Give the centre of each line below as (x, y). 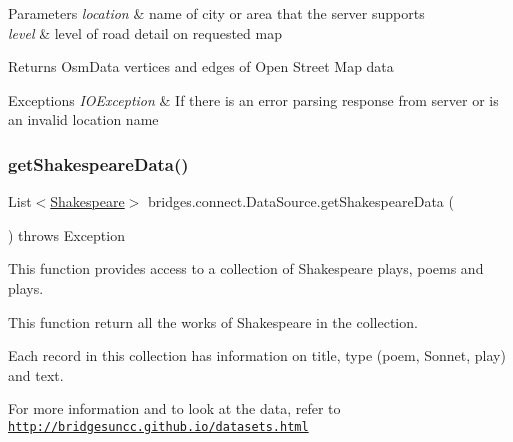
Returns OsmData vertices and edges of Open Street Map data (201, 66)
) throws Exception (66, 234)
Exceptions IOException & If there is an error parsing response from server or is (253, 99)
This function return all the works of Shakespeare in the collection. (213, 321)
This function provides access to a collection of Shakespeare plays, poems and (246, 268)
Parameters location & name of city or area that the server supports (216, 13)
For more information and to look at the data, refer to (174, 408)
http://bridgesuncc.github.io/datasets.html (158, 426)
